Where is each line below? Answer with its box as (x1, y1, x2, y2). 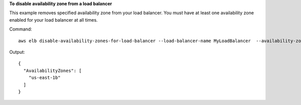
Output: (9, 49, 25, 55)
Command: (9, 26, 32, 32)
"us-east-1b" (28, 75, 61, 80)
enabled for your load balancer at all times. (9, 17, 98, 23)
